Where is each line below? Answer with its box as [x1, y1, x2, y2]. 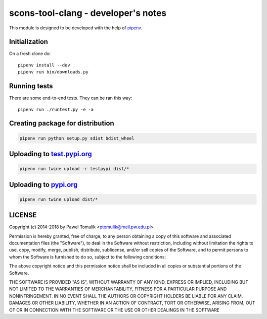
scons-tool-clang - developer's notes [9, 7, 167, 18]
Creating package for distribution [9, 119, 114, 128]
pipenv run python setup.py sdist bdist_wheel [19, 135, 134, 141]
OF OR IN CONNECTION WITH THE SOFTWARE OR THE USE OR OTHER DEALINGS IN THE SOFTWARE [9, 307, 220, 313]
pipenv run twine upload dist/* [19, 196, 98, 202]
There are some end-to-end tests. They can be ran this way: [9, 95, 133, 101]
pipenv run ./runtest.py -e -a [18, 107, 94, 112]
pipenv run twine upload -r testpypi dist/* [19, 166, 130, 172]
